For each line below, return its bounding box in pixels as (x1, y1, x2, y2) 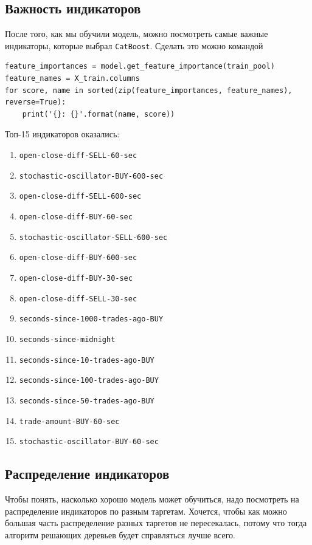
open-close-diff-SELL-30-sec (19, 294, 137, 303)
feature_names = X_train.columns (5, 74, 140, 83)
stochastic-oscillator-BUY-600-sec (19, 171, 164, 180)
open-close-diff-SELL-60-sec (19, 151, 137, 160)
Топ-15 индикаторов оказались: (5, 128, 120, 140)
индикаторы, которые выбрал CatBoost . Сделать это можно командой (5, 39, 263, 52)
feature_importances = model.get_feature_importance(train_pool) (5, 62, 275, 71)
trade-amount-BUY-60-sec (19, 417, 120, 426)
